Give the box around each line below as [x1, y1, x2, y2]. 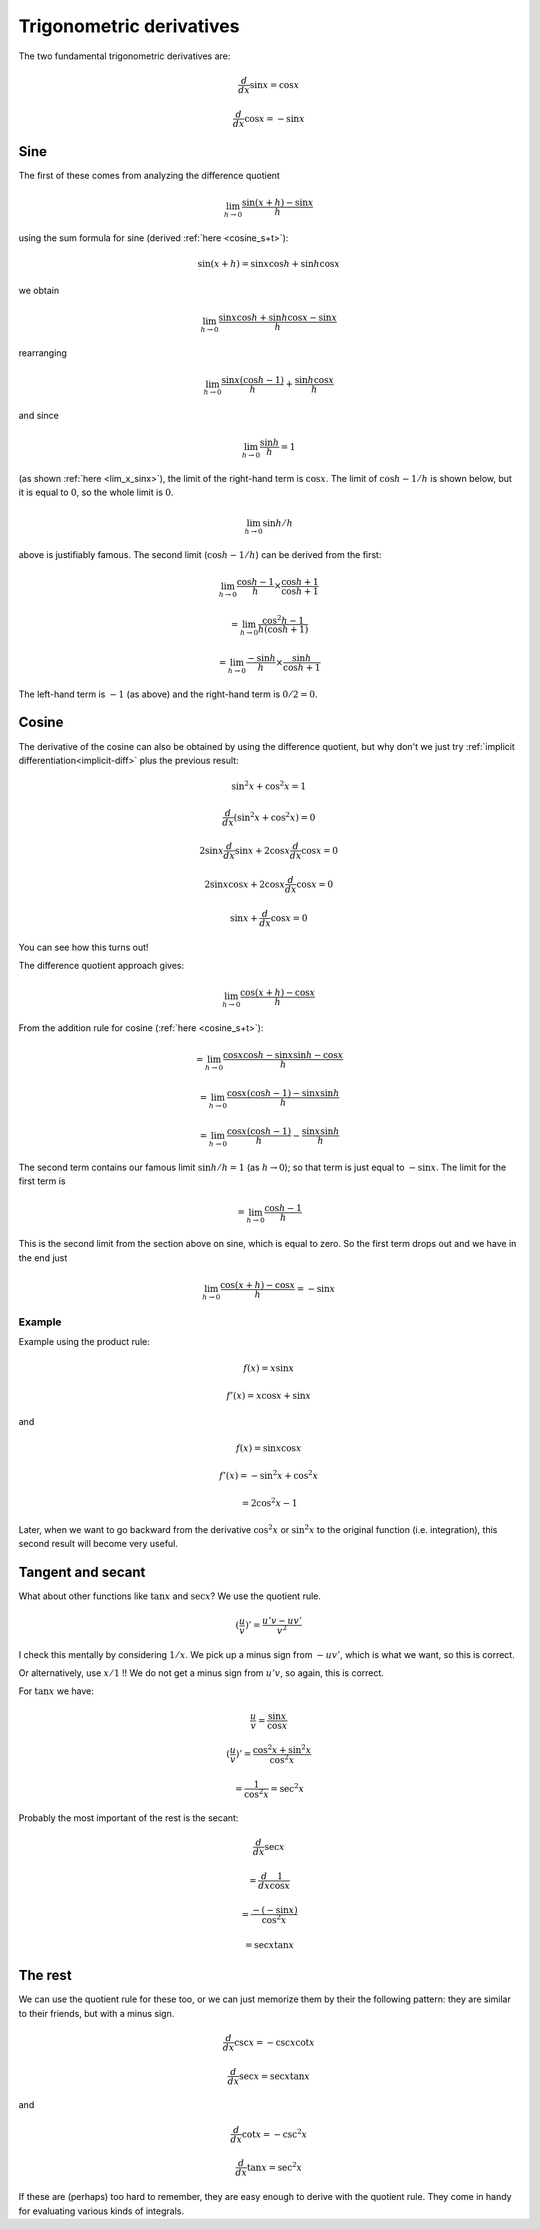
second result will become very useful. [18, 1538, 179, 1550]
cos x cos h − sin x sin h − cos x [222, 1050, 344, 1061]
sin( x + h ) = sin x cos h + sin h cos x [197, 258, 340, 270]
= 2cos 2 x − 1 [241, 1496, 298, 1509]
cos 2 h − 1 [261, 613, 305, 626]
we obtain [18, 284, 60, 296]
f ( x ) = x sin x [243, 1362, 295, 1374]
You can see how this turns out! [18, 941, 149, 953]
